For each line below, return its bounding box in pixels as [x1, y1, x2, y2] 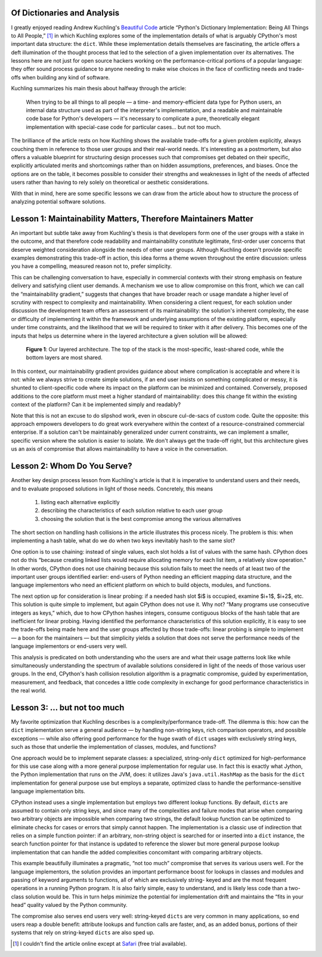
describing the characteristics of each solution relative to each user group [41, 507, 223, 514]
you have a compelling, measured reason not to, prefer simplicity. [11, 263, 172, 270]
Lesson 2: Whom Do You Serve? [11, 461, 132, 471]
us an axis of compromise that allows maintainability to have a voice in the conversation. [11, 445, 228, 453]
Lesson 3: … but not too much [11, 702, 125, 712]
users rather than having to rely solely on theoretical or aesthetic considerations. [11, 179, 209, 186]
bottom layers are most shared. [26, 354, 103, 361]
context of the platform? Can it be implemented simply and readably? [11, 401, 181, 408]
